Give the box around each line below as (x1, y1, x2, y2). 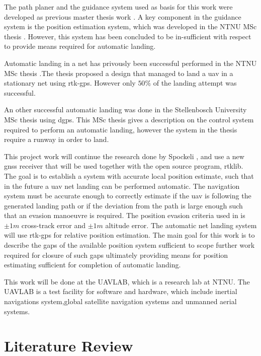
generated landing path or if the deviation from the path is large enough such (4, 200, 243, 210)
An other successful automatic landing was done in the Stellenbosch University (4, 104, 247, 115)
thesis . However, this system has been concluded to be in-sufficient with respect (4, 31, 251, 41)
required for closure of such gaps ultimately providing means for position (4, 249, 228, 260)
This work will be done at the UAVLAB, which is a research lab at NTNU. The (4, 276, 250, 287)
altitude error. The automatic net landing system (105, 220, 257, 230)
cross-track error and (21, 220, 85, 230)
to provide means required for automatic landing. (4, 41, 156, 51)
